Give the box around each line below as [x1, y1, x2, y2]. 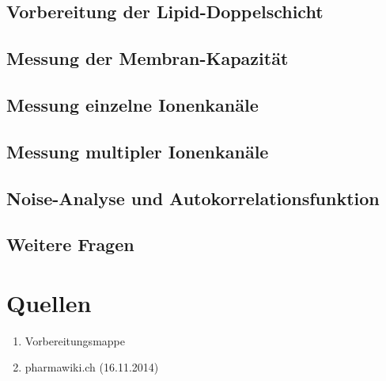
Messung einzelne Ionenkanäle [6, 92, 259, 116]
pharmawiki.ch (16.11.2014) [25, 359, 159, 375]
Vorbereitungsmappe [25, 332, 125, 349]
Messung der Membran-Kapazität [6, 46, 289, 70]
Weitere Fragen [6, 232, 134, 257]
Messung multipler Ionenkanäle [6, 139, 269, 163]
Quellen [6, 286, 92, 318]
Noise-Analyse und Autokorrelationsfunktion [6, 185, 380, 210]
